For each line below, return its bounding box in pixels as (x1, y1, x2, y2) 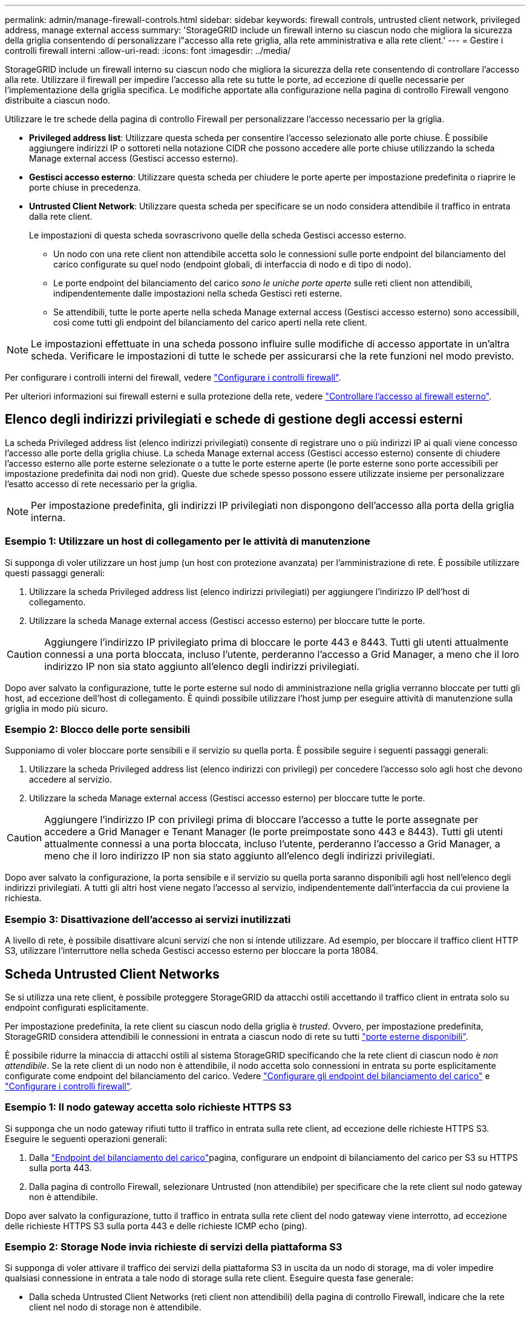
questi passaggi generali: (5, 567, 105, 578)
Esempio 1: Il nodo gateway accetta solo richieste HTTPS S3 (5, 1101, 292, 1114)
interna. (31, 511, 66, 524)
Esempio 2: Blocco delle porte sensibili (5, 723, 191, 735)
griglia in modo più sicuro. (5, 703, 108, 714)
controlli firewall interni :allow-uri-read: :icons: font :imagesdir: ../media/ (5, 45, 291, 56)
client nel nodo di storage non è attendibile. (29, 1302, 201, 1313)
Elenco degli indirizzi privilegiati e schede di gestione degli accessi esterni (5, 412, 463, 427)
